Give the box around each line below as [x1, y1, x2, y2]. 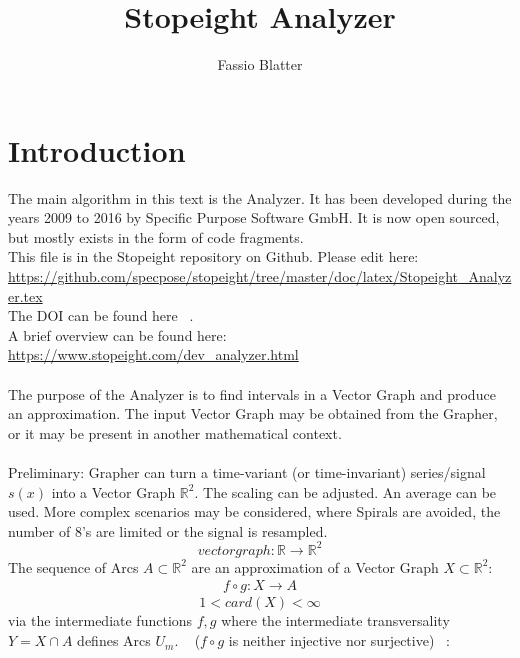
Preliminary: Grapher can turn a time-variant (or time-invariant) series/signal [8, 461, 486, 482]
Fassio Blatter [217, 54, 303, 75]
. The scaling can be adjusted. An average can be [194, 481, 497, 502]
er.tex [8, 285, 43, 306]
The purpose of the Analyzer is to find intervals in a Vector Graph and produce [8, 383, 496, 404]
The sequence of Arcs [8, 556, 139, 577]
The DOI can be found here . [8, 305, 194, 326]
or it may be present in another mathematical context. [8, 422, 342, 443]
